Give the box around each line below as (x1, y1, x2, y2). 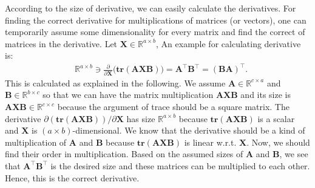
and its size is (240, 88, 291, 101)
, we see (279, 147, 308, 160)
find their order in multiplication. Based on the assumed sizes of (5, 147, 243, 160)
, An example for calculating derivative (156, 37, 301, 50)
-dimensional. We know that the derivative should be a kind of (72, 124, 305, 137)
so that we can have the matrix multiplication (42, 88, 214, 101)
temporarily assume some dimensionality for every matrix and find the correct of (5, 25, 305, 38)
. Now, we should (246, 135, 310, 148)
